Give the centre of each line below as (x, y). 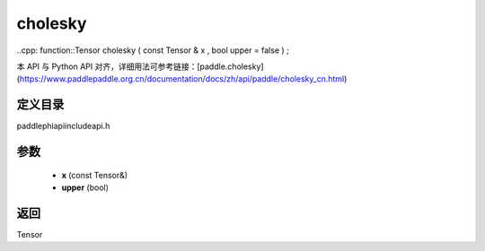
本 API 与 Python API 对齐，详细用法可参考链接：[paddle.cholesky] (140, 66)
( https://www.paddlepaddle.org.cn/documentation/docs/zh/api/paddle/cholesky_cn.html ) (182, 79)
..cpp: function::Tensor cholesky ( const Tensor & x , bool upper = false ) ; (153, 50)
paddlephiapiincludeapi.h (63, 126)
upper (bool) (85, 187)
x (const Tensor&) (95, 175)
